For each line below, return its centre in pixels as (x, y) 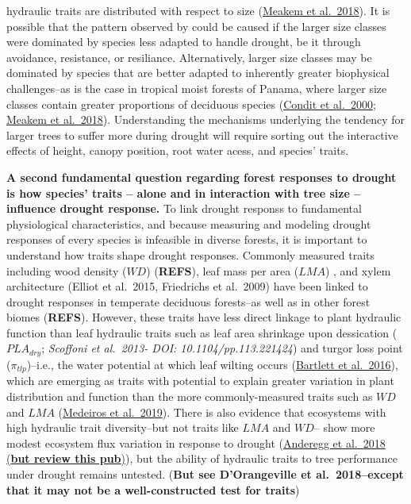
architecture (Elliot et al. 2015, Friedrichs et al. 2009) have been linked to (187, 286)
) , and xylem (358, 270)
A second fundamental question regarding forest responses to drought (202, 177)
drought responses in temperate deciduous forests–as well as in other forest (188, 301)
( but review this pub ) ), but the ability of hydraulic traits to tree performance (202, 458)
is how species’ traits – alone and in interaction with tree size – (184, 192)
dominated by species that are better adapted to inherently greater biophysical (198, 73)
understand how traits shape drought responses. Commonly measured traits (191, 254)
